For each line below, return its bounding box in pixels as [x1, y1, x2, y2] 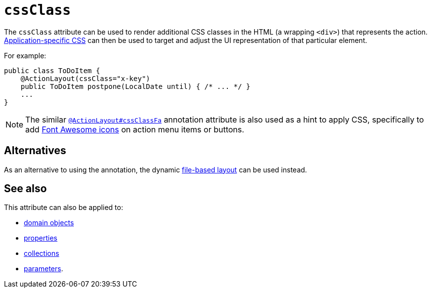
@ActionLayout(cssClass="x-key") [20, 74, 151, 83]
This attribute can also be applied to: [4, 203, 123, 212]
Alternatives [4, 144, 66, 157]
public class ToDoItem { [4, 66, 100, 75]
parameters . [24, 264, 63, 273]
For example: [4, 51, 47, 60]
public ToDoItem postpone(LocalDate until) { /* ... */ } [20, 82, 251, 90]
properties [24, 234, 57, 243]
